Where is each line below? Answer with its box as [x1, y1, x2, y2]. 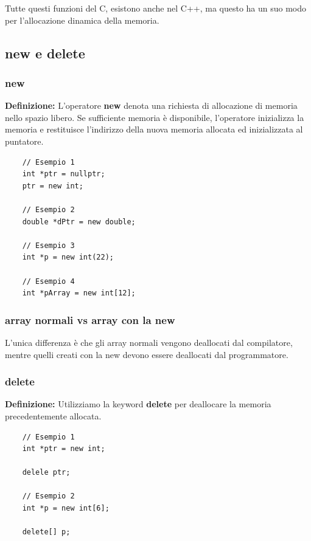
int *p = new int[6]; [22, 504, 110, 513]
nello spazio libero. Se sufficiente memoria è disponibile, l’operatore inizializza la [5, 111, 304, 123]
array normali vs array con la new [5, 312, 175, 327]
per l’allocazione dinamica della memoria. [5, 13, 159, 26]
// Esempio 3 [22, 241, 75, 250]
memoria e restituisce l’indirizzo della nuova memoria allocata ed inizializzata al [5, 123, 303, 136]
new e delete [5, 43, 85, 62]
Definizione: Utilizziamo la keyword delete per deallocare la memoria [5, 398, 271, 410]
